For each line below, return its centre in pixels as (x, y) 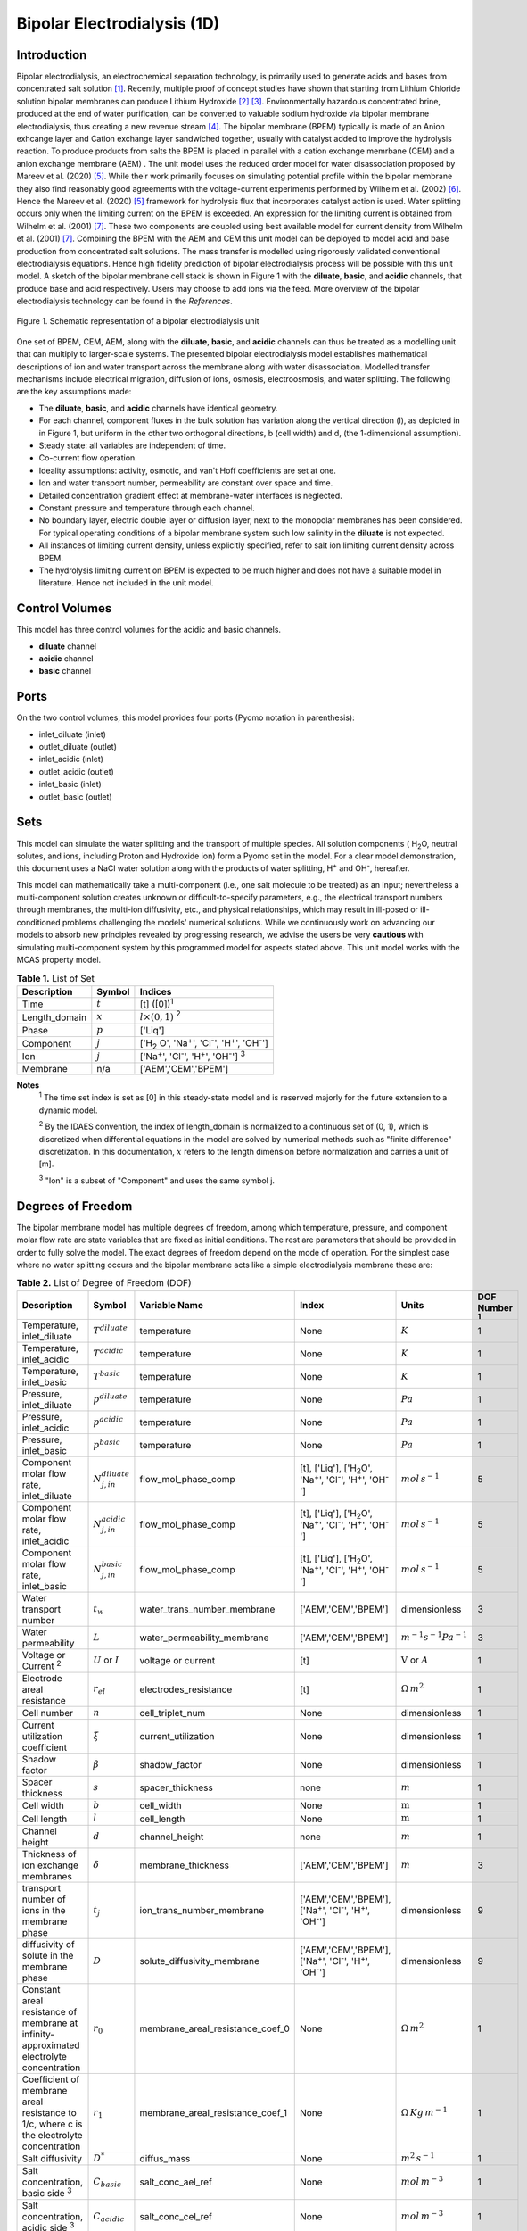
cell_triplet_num (173, 1713)
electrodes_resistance (186, 1689)
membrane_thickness (184, 1865)
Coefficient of (51, 2079)
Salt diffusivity (52, 2159)
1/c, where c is (52, 2124)
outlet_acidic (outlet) (77, 771)
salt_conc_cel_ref (176, 2216)
